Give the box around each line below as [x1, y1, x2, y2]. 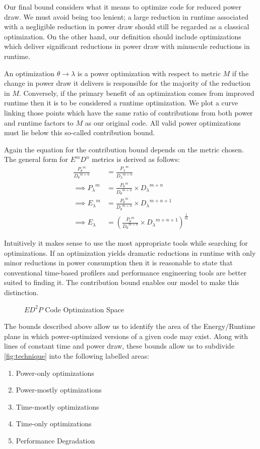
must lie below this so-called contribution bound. [4, 127, 155, 138]
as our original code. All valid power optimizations [85, 117, 241, 128]
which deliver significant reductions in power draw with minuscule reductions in [4, 41, 250, 51]
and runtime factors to [4, 117, 74, 128]
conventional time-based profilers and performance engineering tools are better [4, 267, 247, 277]
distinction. [4, 287, 39, 298]
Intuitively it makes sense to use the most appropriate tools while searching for [4, 238, 248, 248]
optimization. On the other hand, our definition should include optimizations [4, 31, 241, 41]
